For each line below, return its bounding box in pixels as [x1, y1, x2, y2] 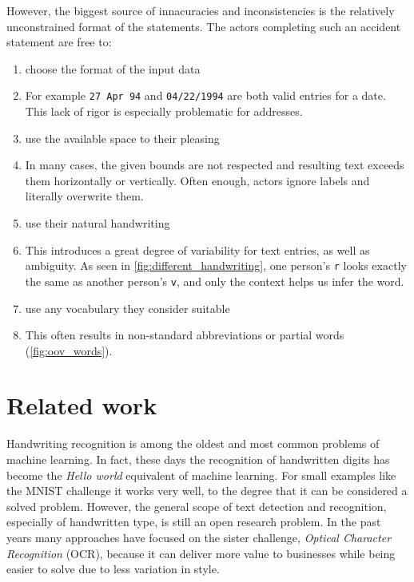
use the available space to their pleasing [25, 129, 220, 146]
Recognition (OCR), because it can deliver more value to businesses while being [6, 544, 396, 561]
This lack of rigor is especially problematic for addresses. [25, 103, 303, 120]
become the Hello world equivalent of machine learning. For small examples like [6, 466, 396, 483]
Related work [6, 389, 157, 422]
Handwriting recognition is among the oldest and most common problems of [6, 435, 380, 452]
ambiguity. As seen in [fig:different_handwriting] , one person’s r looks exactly [25, 257, 407, 274]
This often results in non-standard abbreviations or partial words [25, 327, 344, 343]
